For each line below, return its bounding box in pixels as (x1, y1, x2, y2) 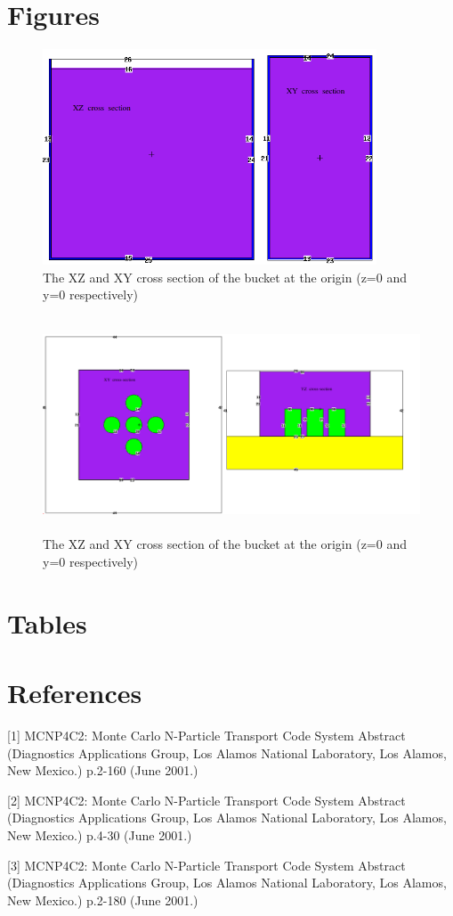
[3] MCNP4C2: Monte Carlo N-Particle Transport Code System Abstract (7, 855, 406, 874)
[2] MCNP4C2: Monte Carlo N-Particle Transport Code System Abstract (7, 790, 406, 809)
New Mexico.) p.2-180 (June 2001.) (7, 890, 198, 909)
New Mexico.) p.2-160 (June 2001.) (7, 761, 198, 780)
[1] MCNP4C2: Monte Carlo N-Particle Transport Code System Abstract (7, 725, 406, 744)
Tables (7, 604, 87, 641)
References (7, 675, 142, 710)
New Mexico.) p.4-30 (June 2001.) (7, 825, 192, 844)
